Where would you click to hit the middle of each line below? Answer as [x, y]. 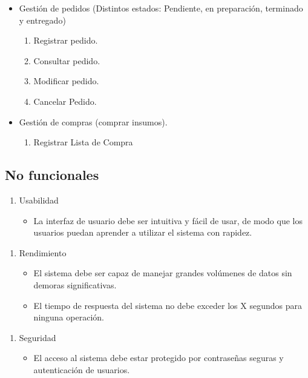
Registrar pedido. [66, 40]
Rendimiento [43, 252]
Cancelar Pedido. [65, 101]
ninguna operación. [69, 317]
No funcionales [52, 175]
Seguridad [38, 337]
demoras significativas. [75, 284]
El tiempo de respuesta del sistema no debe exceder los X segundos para [168, 305]
